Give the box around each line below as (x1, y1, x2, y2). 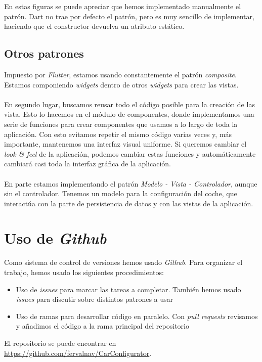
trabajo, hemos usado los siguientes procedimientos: (4, 267, 164, 278)
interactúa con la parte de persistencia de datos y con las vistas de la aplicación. (4, 198, 253, 208)
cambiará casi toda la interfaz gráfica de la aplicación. (4, 158, 171, 169)
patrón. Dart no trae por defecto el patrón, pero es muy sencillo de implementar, (4, 11, 254, 21)
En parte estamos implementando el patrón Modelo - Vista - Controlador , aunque (4, 178, 257, 189)
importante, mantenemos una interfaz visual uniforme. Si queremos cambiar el (4, 139, 247, 149)
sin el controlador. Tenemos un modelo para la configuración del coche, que (4, 188, 237, 199)
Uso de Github (4, 228, 107, 249)
